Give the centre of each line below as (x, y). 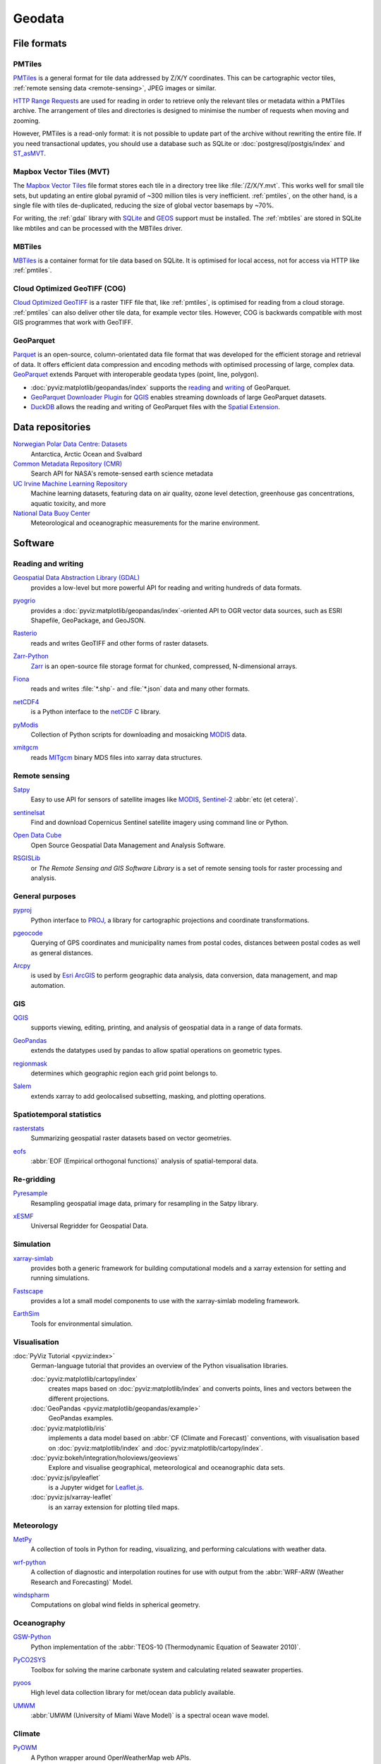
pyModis (26, 725)
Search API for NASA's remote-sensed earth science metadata (122, 473)
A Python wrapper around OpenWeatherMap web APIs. (111, 1758)
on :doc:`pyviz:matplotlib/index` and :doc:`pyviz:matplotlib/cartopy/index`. (156, 1448)
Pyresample (30, 1193)
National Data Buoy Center (52, 513)
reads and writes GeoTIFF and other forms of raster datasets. (120, 643)
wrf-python (30, 1562)
